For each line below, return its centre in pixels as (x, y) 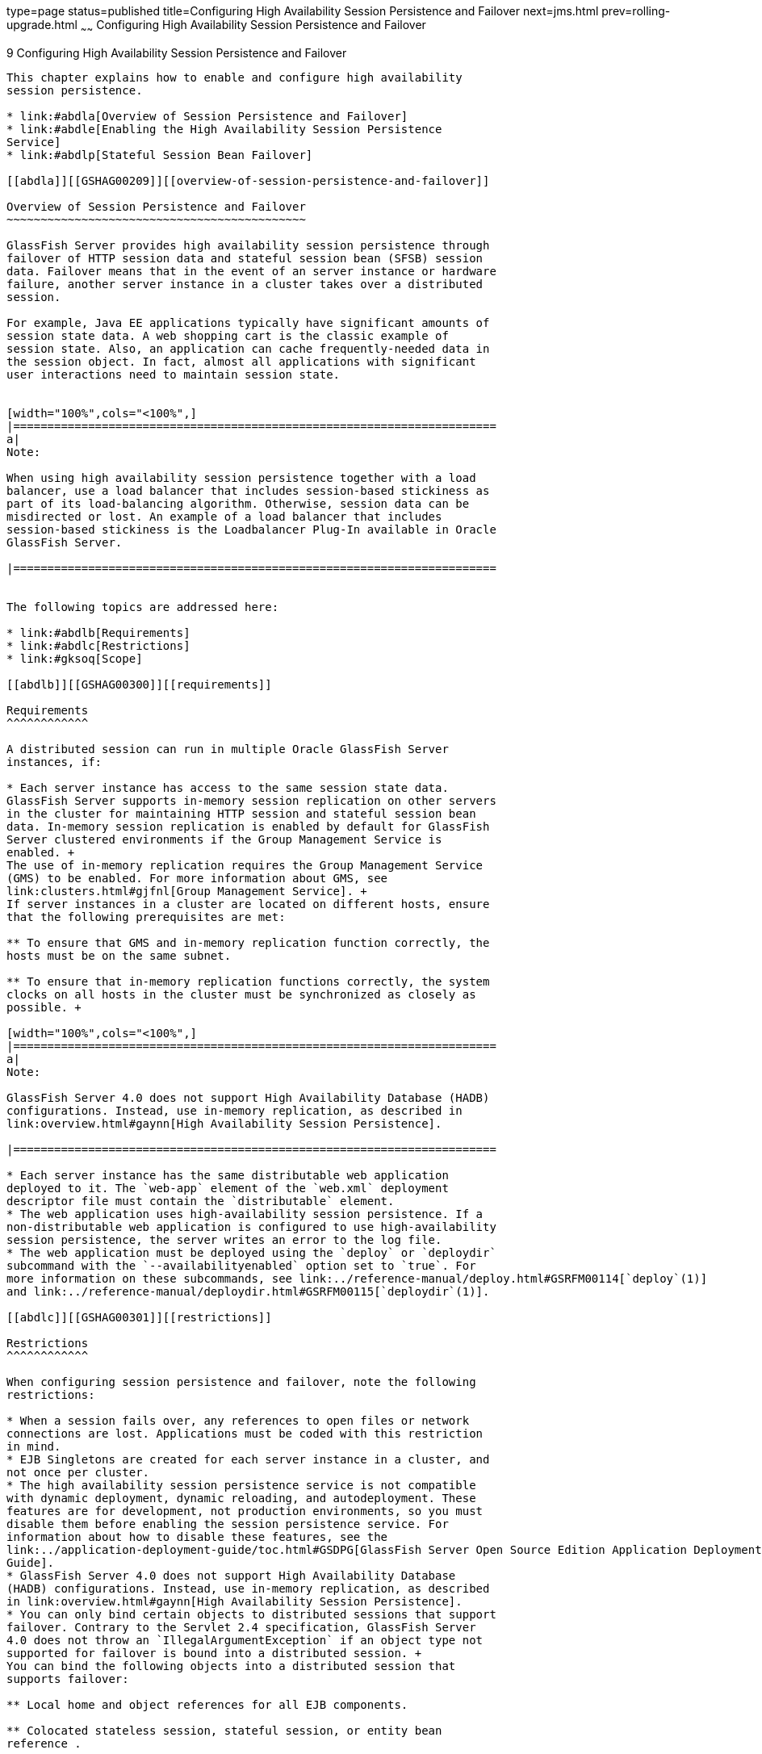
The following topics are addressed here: (143, 607)
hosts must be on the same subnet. (119, 955)
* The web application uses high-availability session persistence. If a (245, 1214)
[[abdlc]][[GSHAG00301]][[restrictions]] (139, 1317)
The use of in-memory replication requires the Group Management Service (245, 865)
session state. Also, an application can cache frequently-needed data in (248, 348)
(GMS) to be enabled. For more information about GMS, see (197, 878)
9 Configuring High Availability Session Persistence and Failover (177, 52)
